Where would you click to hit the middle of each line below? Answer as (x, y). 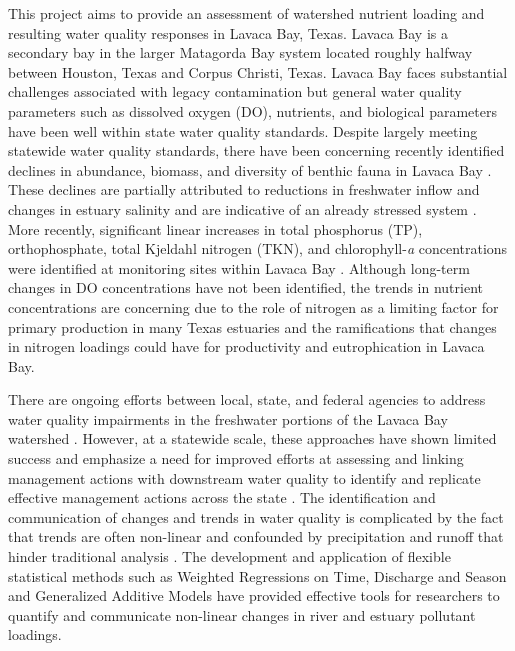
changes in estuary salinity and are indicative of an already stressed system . (242, 208)
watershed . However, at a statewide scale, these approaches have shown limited (252, 438)
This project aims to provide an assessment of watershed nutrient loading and (246, 13)
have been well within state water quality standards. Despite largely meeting (243, 130)
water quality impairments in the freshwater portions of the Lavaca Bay (228, 418)
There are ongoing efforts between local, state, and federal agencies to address (247, 399)
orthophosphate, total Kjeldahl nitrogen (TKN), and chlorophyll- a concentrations (258, 248)
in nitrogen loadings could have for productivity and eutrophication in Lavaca (246, 346)
